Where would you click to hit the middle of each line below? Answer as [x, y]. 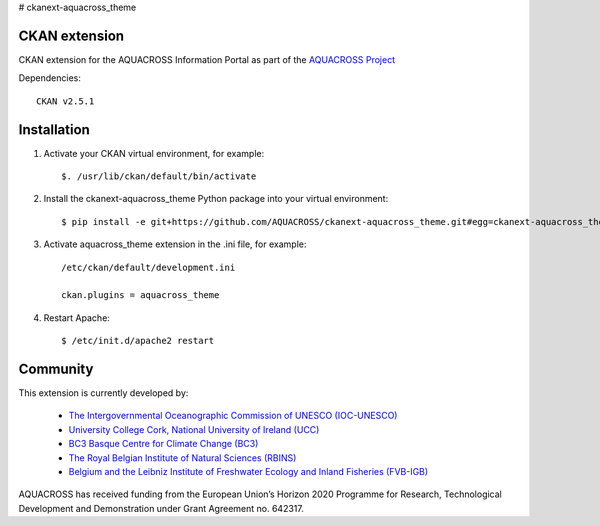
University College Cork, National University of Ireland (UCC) [194, 429]
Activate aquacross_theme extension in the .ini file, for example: [175, 244]
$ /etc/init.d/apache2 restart [138, 341]
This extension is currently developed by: [103, 393]
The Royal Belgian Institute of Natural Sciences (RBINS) [182, 457]
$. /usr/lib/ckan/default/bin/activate [159, 176]
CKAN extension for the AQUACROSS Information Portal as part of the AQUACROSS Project [206, 59]
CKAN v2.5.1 [65, 101]
